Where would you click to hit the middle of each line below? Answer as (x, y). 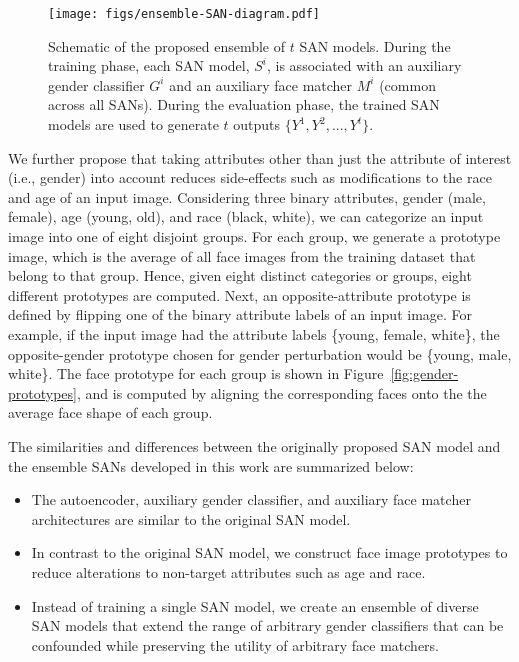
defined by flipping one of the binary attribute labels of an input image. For (240, 314)
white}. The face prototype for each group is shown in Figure (196, 373)
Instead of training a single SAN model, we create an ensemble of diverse (255, 605)
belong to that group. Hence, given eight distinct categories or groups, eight (240, 275)
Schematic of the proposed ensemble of (167, 45)
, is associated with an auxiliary (364, 65)
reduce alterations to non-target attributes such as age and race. (228, 571)
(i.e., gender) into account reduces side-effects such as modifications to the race (250, 177)
